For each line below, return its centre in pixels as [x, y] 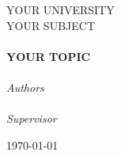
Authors [25, 87]
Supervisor [32, 118]
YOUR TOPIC [49, 56]
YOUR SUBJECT [51, 25]
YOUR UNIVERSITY [60, 10]
